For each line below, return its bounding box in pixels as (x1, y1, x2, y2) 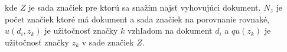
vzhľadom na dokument (127, 24, 213, 37)
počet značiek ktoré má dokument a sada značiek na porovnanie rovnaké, (5, 12, 270, 25)
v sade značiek (81, 35, 134, 48)
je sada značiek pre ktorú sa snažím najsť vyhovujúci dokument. (28, 1, 261, 13)
